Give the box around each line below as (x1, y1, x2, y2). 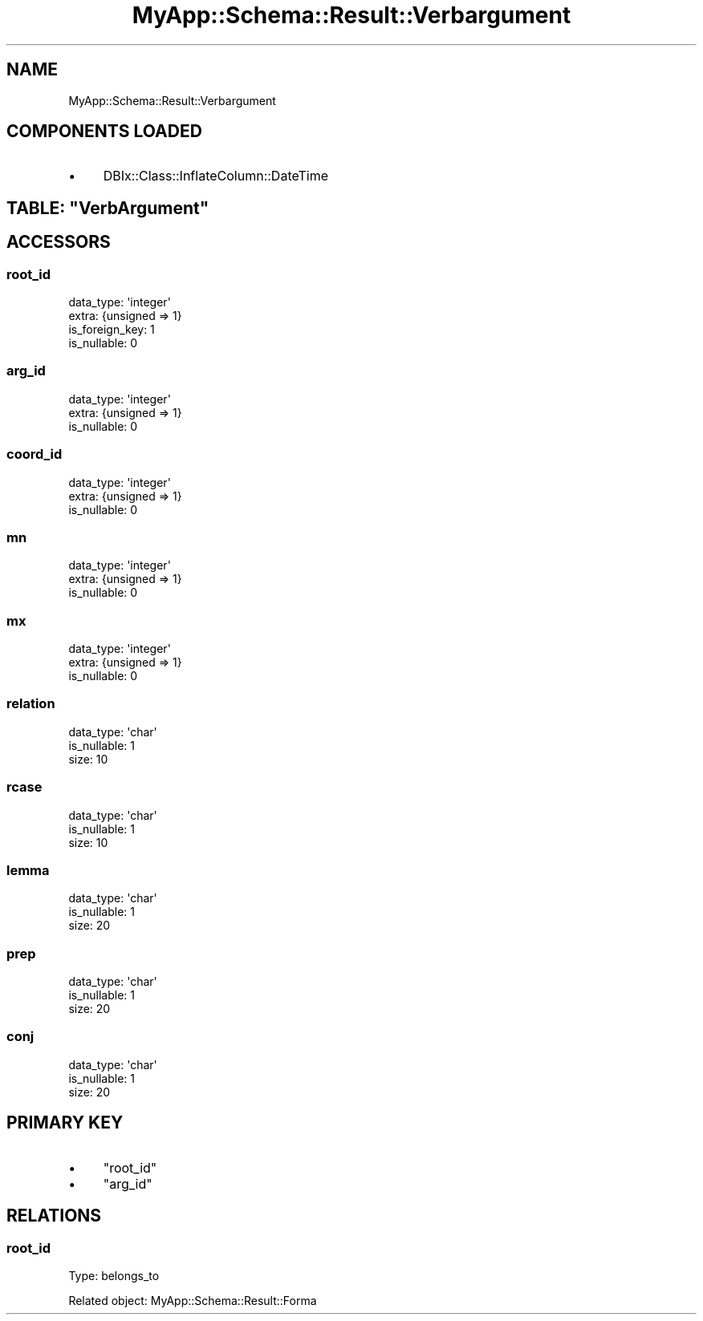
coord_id (6, 446, 63, 463)
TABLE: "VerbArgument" (6, 197, 209, 218)
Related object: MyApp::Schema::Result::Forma (68, 1293, 317, 1307)
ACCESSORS (6, 232, 111, 253)
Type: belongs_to (68, 1268, 160, 1283)
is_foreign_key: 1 (68, 322, 155, 337)
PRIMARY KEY (6, 1112, 124, 1133)
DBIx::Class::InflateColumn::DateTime (103, 168, 329, 184)
